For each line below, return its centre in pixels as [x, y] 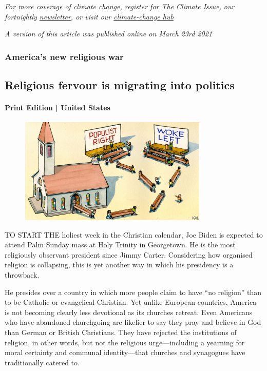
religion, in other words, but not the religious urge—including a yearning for [125, 342]
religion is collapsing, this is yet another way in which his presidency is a [119, 265]
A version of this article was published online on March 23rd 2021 [109, 34]
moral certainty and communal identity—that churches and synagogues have [125, 352]
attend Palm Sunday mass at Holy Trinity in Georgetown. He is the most [120, 245]
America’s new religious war [64, 56]
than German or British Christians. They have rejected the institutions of [121, 332]
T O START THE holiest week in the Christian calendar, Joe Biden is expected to [134, 234]
